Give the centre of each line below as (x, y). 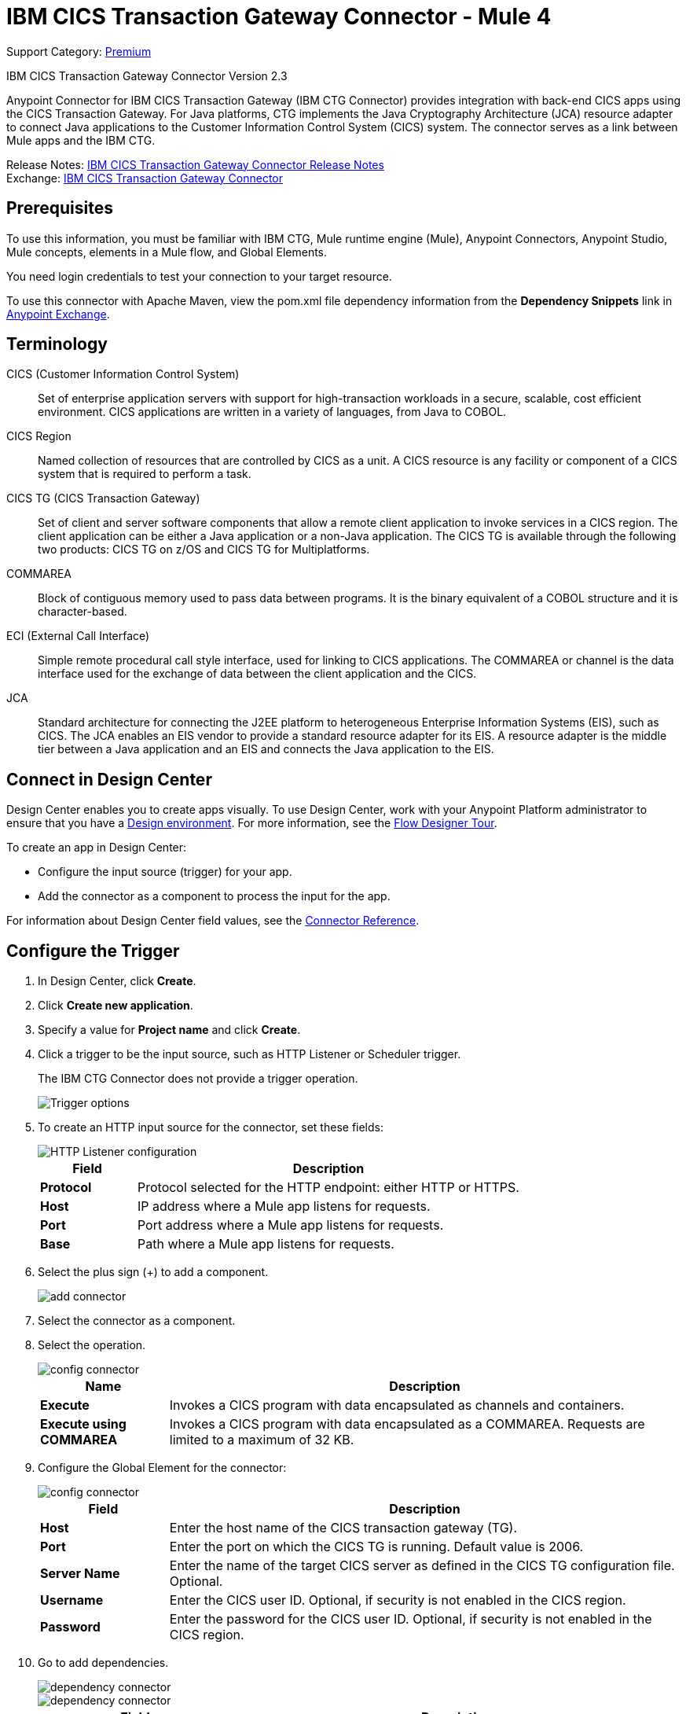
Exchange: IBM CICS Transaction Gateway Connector (145, 178)
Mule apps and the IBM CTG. (81, 140)
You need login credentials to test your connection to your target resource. (199, 276)
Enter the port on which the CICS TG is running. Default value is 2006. (376, 1547)
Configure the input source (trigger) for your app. (165, 872)
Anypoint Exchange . (58, 314)
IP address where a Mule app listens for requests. (284, 1206)
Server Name (80, 1574)
